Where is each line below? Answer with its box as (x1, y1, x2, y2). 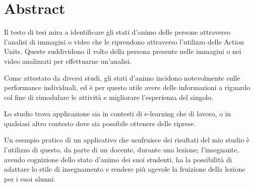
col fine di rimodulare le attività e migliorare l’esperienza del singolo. (4, 92, 213, 102)
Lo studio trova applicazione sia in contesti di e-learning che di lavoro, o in (4, 108, 231, 119)
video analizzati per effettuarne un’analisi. (4, 55, 132, 66)
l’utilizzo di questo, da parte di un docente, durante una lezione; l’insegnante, (4, 144, 239, 155)
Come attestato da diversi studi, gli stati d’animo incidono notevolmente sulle (4, 72, 241, 83)
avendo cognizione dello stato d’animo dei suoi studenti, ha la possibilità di (4, 154, 232, 164)
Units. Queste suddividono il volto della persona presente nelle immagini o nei (4, 46, 242, 56)
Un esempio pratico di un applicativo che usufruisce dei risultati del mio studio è (4, 135, 250, 145)
